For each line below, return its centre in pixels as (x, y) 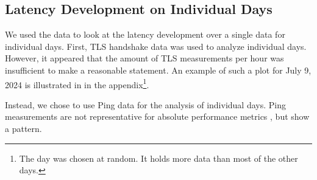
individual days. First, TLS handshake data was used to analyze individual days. (156, 46)
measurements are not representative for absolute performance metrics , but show (157, 116)
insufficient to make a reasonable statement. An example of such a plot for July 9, (158, 70)
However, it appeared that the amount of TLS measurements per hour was (144, 58)
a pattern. (23, 129)
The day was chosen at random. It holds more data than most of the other (158, 158)
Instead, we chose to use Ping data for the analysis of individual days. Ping (145, 104)
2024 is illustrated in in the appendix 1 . (77, 83)
